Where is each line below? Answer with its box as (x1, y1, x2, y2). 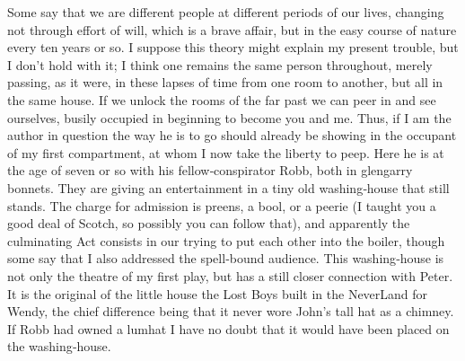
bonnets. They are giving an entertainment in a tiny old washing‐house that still (7, 178, 450, 197)
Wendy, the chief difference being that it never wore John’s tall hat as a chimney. (7, 302, 454, 321)
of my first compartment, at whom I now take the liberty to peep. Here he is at (7, 143, 444, 162)
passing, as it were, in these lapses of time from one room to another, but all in (7, 73, 443, 92)
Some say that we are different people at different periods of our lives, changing (7, 3, 444, 21)
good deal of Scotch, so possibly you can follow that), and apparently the (7, 214, 410, 233)
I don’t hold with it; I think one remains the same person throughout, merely (7, 55, 433, 74)
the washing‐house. (7, 337, 111, 356)
